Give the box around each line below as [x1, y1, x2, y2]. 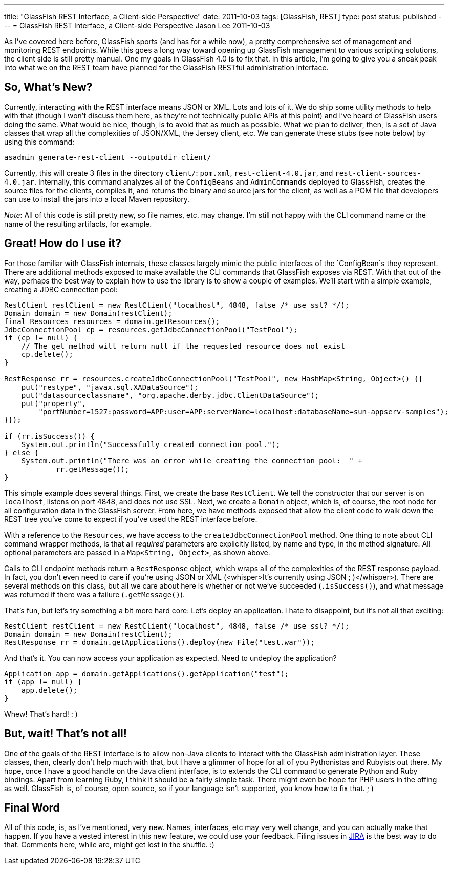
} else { [4, 448, 39, 457]
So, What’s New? [4, 80, 93, 94]
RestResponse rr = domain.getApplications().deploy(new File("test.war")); [4, 638, 315, 646]
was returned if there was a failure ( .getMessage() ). [4, 590, 185, 599]
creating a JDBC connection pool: [4, 285, 118, 294]
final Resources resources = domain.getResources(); [4, 317, 220, 326]
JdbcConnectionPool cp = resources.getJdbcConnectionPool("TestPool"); [4, 325, 298, 334]
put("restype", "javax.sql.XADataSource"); [21, 382, 199, 391]
